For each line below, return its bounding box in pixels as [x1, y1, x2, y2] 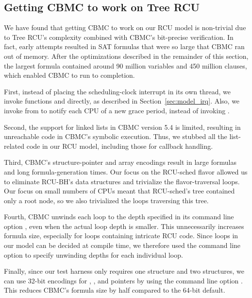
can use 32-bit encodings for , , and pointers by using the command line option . [4, 275, 243, 285]
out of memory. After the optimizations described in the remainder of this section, [4, 51, 249, 61]
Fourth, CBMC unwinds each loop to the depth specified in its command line [4, 211, 234, 222]
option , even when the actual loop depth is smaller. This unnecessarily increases [4, 221, 244, 231]
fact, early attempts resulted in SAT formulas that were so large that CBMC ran [4, 41, 245, 52]
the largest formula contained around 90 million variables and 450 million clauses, [4, 60, 247, 70]
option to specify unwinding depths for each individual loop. [4, 249, 183, 260]
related [4, 140, 25, 151]
